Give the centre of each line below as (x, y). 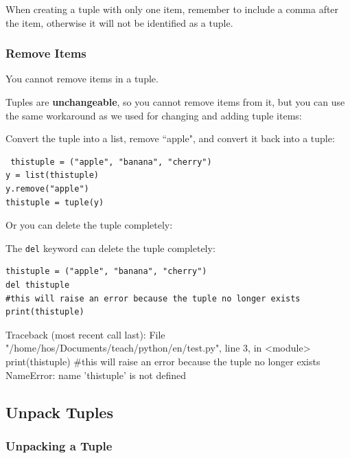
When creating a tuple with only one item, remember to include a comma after (172, 9)
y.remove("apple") (47, 188)
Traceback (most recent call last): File (85, 334)
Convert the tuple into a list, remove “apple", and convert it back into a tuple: (170, 138)
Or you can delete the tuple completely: (89, 225)
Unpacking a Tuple (59, 445)
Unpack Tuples (59, 412)
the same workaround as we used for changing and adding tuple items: (154, 115)
